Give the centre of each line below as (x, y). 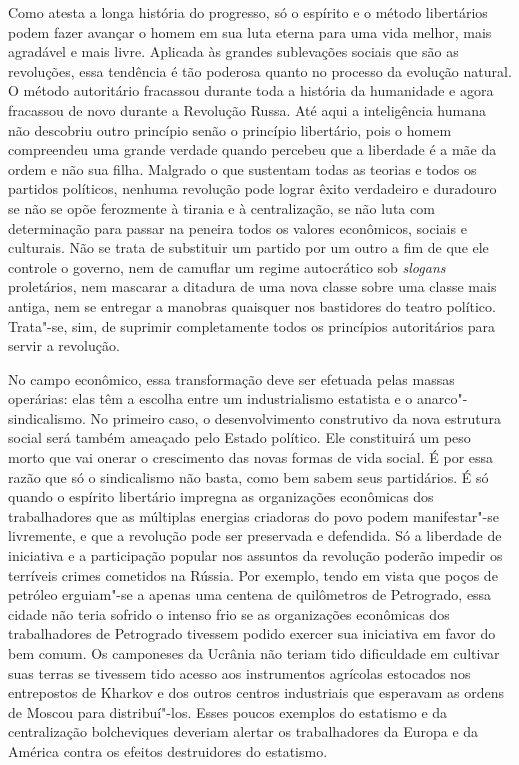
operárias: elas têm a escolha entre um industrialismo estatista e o (210, 398)
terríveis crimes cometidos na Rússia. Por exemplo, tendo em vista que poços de (253, 574)
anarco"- (442, 398)
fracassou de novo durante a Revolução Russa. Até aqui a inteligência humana (247, 109)
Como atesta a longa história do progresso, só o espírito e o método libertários (248, 12)
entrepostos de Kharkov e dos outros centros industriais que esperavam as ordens (256, 692)
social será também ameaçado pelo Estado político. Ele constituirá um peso (239, 437)
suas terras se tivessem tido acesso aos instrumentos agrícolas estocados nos (239, 672)
